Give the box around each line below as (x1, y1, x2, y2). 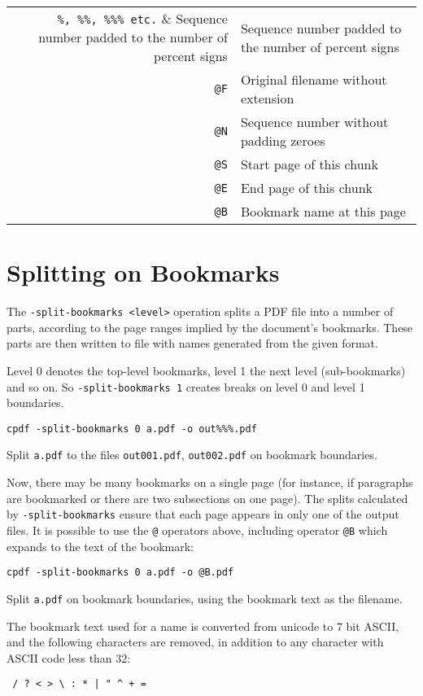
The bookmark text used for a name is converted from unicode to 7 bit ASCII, (7, 617, 399, 634)
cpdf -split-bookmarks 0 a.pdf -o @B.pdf (7, 567, 234, 579)
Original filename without (240, 70, 387, 89)
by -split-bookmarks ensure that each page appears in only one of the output (7, 506, 399, 523)
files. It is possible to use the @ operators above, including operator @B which (7, 521, 388, 538)
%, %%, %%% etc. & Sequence (57, 9, 228, 28)
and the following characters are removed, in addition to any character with (7, 633, 384, 650)
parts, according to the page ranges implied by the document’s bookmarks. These (7, 318, 413, 335)
